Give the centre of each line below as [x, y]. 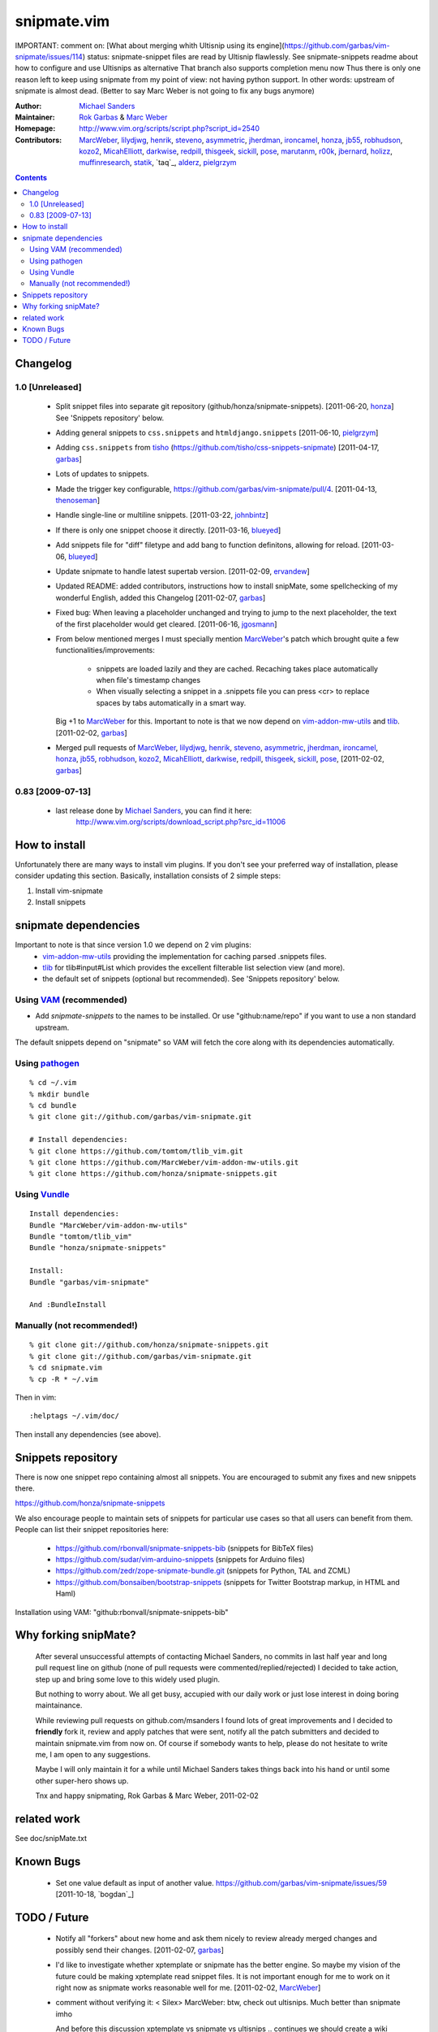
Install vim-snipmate [69, 891]
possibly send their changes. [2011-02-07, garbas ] [140, 1950]
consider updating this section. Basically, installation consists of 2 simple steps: [148, 876]
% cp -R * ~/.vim [64, 1379]
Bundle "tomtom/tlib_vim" [81, 1237]
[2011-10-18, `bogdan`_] [95, 1894]
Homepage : [35, 128]
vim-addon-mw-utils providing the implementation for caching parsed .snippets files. [185, 956]
